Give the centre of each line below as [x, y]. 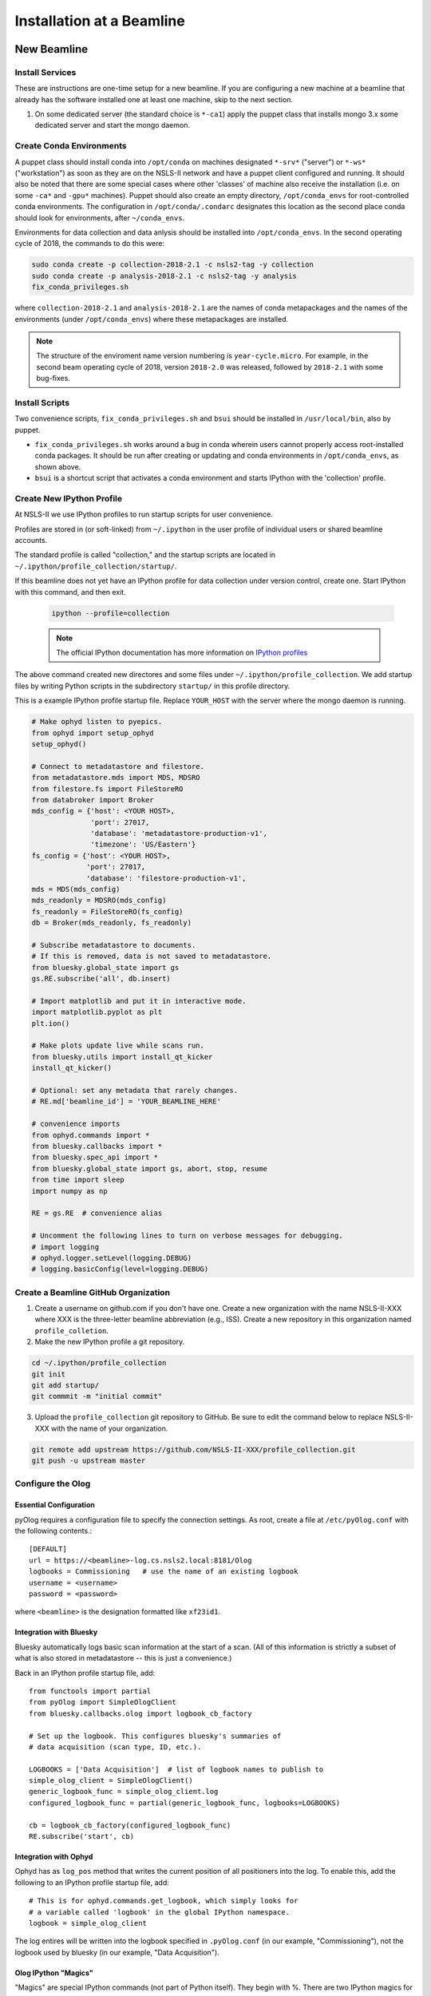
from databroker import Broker [93, 800]
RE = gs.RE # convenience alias [97, 1213]
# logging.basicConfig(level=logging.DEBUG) [120, 1269]
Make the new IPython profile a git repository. [110, 1342]
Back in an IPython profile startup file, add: [85, 1673]
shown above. [58, 466]
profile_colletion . [72, 1330]
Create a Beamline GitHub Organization [93, 1292]
